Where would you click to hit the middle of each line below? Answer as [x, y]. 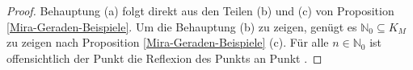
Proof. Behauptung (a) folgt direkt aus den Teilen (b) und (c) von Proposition [200, 10]
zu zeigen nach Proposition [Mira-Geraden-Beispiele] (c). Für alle [168, 42]
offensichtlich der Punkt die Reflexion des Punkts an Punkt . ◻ [164, 58]
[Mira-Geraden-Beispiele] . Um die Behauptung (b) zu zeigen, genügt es [182, 26]
